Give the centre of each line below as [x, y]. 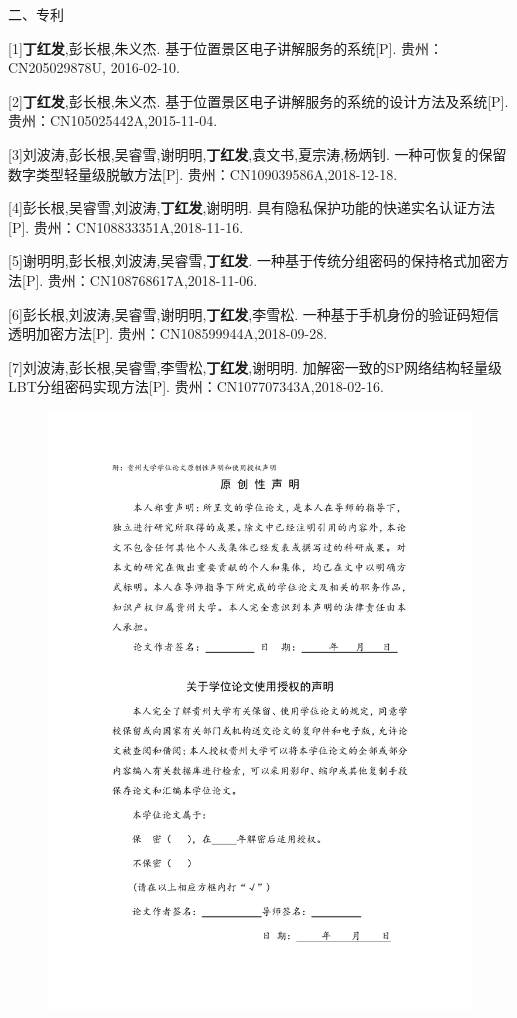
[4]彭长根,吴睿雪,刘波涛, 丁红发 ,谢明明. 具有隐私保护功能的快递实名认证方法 [251, 207]
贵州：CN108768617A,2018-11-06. [152, 279]
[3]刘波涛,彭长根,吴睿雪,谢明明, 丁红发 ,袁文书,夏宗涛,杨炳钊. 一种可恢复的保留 [257, 153]
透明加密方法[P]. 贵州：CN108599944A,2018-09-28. [168, 333]
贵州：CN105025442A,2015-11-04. [113, 120]
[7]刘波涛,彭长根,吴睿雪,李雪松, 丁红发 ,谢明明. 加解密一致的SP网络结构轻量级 [255, 366]
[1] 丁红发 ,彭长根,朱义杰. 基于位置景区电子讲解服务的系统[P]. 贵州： [226, 47]
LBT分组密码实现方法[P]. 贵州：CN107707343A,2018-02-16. [196, 386]
